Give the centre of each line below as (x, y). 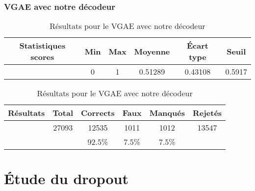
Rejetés (207, 113)
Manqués (167, 113)
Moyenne (152, 51)
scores (42, 57)
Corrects (98, 113)
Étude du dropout (66, 178)
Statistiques (42, 46)
